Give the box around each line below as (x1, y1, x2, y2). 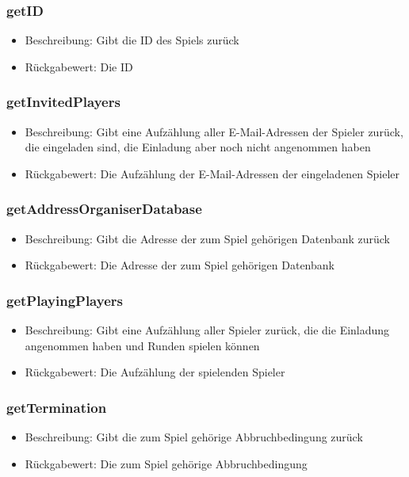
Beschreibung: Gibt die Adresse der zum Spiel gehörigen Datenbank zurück (25, 230, 390, 246)
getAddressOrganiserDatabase (6, 199, 202, 219)
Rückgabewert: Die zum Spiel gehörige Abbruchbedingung (25, 455, 308, 471)
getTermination (6, 397, 107, 417)
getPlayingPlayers (6, 290, 123, 310)
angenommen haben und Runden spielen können (25, 337, 260, 353)
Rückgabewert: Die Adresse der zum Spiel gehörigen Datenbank (25, 257, 334, 273)
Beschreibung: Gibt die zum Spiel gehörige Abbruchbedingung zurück (25, 429, 363, 445)
